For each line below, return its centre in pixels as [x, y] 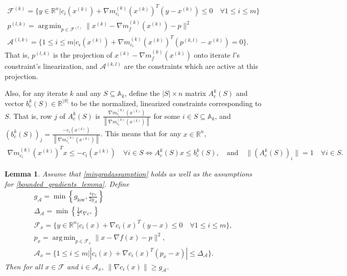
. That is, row [30, 116]
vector [14, 103]
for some [167, 116]
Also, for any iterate [36, 93]
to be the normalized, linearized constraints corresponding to [166, 103]
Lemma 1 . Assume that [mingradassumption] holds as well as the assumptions [129, 174]
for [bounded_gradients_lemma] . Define [67, 183]
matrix [196, 93]
